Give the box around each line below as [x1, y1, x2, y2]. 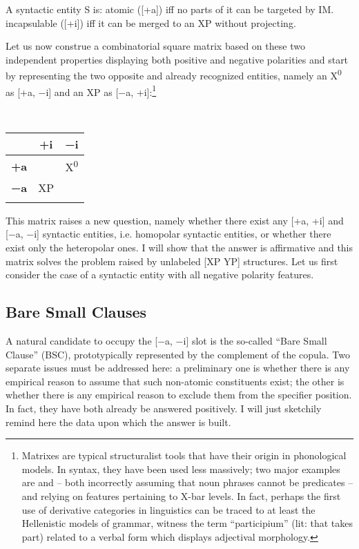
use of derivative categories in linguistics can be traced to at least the [21, 502, 316, 517]
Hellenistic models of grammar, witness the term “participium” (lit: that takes [21, 516, 353, 530]
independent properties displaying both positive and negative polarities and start [6, 52, 349, 66]
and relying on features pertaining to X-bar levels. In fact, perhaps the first [21, 488, 341, 503]
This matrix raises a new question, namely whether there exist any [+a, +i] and [6, 213, 344, 227]
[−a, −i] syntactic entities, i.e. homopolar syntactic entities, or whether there [6, 227, 331, 241]
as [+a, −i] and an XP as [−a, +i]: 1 [6, 82, 157, 99]
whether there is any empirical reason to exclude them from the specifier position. [6, 387, 352, 402]
